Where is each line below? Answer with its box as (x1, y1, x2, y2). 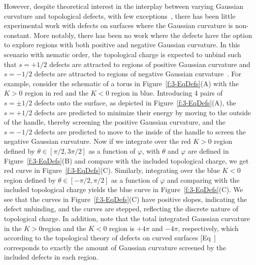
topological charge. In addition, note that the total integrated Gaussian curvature (4, 213, 250, 224)
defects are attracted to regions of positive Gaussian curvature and (49, 59, 251, 69)
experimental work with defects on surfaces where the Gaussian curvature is (4, 20, 233, 31)
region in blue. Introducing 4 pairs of (111, 88, 223, 98)
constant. (4, 30, 32, 40)
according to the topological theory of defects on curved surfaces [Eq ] (4, 232, 216, 243)
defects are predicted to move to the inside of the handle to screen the (34, 126, 246, 136)
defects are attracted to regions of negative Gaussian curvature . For (34, 68, 242, 79)
